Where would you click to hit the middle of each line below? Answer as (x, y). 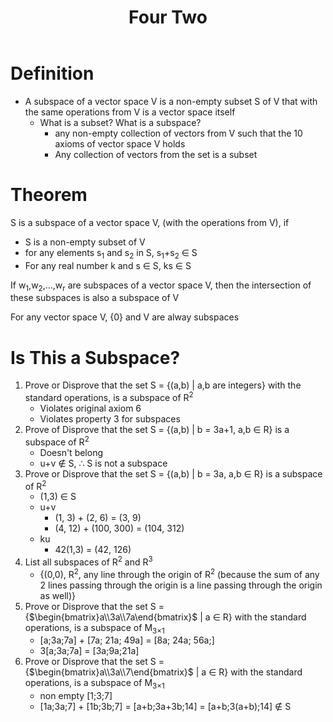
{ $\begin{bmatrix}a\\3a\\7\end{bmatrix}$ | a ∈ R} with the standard (163, 672)
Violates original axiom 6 (90, 408)
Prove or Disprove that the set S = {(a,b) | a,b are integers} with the (163, 385)
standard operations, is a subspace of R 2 (109, 397)
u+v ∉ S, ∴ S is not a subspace (103, 463)
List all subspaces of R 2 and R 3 (88, 561)
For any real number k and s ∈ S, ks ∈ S (108, 265)
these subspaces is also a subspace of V (95, 298)
